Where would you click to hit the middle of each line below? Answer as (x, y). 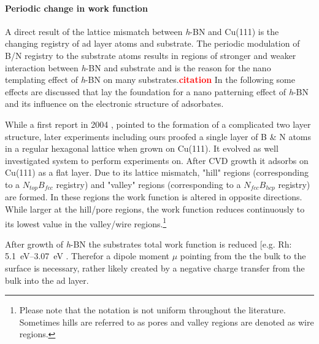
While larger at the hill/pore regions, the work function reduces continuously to (155, 209)
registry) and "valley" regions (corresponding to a (148, 184)
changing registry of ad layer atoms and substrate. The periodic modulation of (152, 43)
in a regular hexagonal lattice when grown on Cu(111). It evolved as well (142, 148)
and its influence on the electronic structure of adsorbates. (114, 104)
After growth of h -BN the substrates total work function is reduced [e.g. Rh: (148, 244)
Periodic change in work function (76, 8)
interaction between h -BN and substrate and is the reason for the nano (138, 67)
